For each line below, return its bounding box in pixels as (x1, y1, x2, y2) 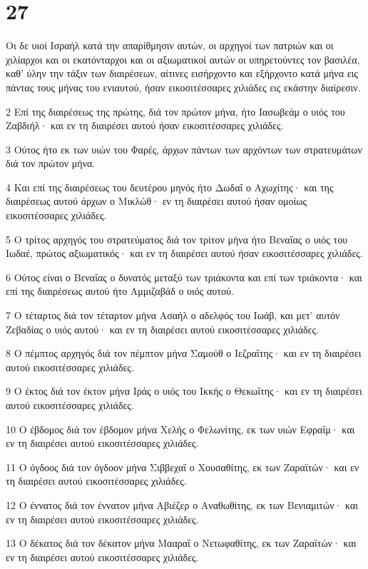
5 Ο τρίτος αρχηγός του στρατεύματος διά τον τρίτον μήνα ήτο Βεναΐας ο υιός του (6, 231, 348, 246)
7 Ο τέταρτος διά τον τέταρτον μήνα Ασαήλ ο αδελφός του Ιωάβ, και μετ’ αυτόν (6, 308, 340, 323)
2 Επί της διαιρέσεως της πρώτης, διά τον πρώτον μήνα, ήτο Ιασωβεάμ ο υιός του (6, 104, 345, 119)
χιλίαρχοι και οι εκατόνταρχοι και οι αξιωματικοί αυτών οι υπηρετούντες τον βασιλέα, (6, 51, 360, 66)
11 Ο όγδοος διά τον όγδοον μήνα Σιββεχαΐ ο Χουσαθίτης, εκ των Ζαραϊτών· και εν (6, 459, 359, 474)
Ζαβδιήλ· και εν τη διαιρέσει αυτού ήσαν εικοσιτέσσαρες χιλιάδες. (6, 118, 284, 133)
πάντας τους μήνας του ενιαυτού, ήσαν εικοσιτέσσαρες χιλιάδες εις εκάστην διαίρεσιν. (6, 79, 361, 94)
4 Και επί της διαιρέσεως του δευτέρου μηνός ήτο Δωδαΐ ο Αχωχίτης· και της (6, 179, 334, 194)
